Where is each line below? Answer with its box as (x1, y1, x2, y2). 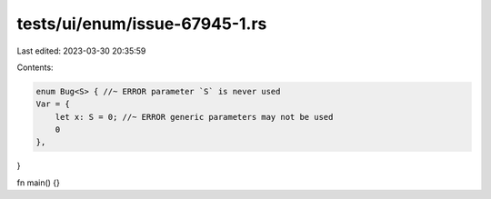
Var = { (35, 99, 70, 109)
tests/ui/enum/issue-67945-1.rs (16, 14, 267, 34)
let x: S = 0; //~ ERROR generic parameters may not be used (55, 112, 334, 122)
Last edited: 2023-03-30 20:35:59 (16, 45, 146, 56)
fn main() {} (16, 177, 61, 188)
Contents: (16, 62, 54, 73)
